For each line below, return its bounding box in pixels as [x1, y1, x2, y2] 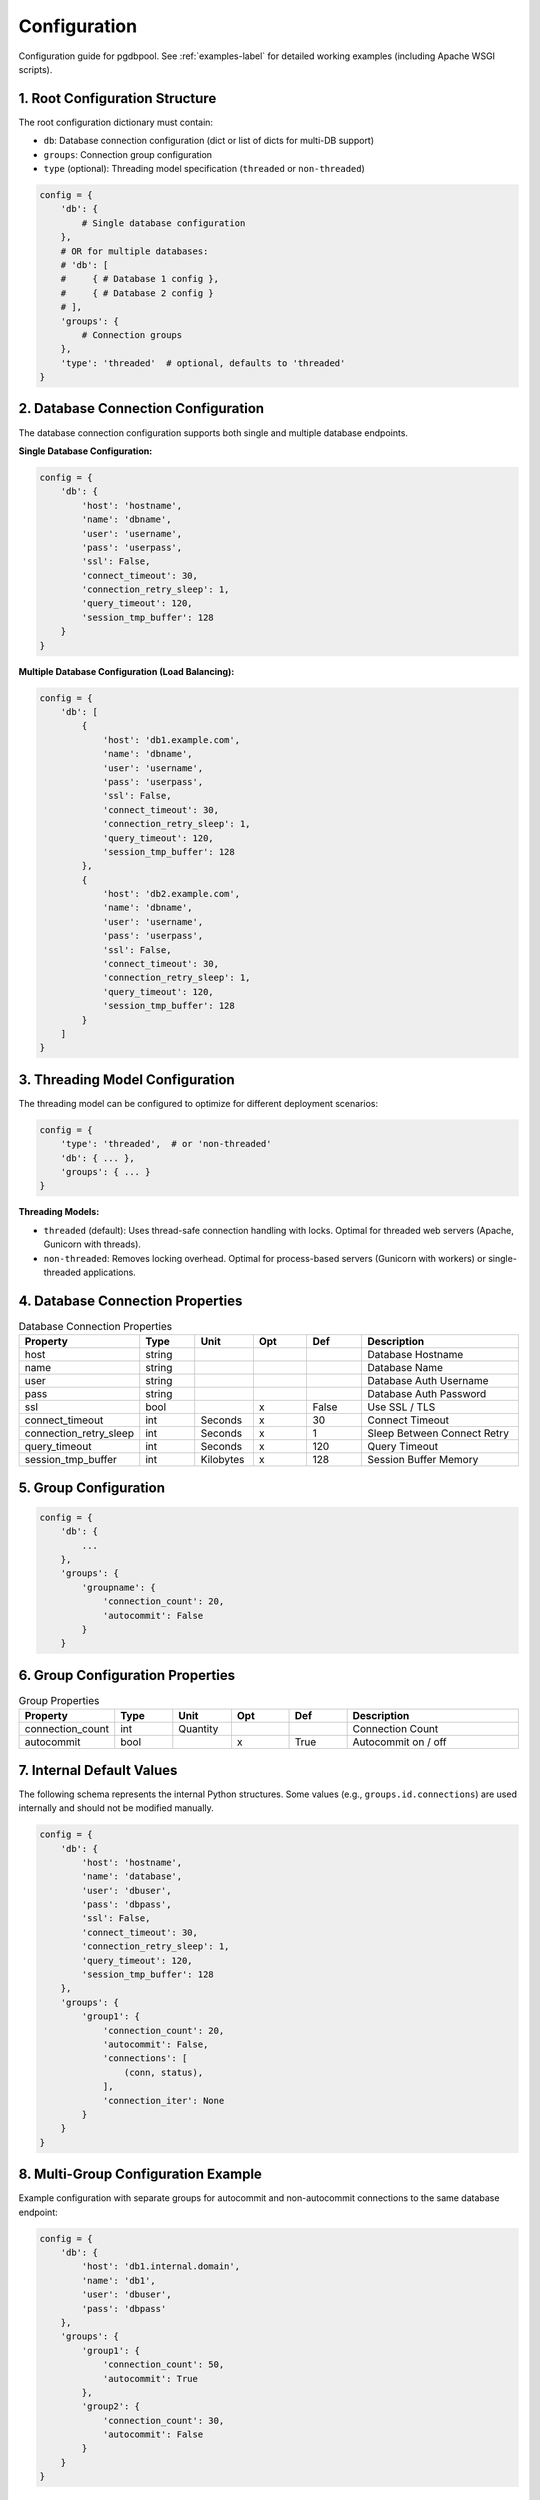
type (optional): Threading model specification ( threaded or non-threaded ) [43, 163, 365, 175]
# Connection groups [81, 329, 183, 340]
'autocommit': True [102, 2373, 199, 2384]
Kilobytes [200, 1453, 245, 1467]
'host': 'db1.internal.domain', [81, 2261, 240, 2272]
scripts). [18, 63, 53, 75]
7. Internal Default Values [18, 1761, 178, 1779]
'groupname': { [81, 1581, 157, 1593]
